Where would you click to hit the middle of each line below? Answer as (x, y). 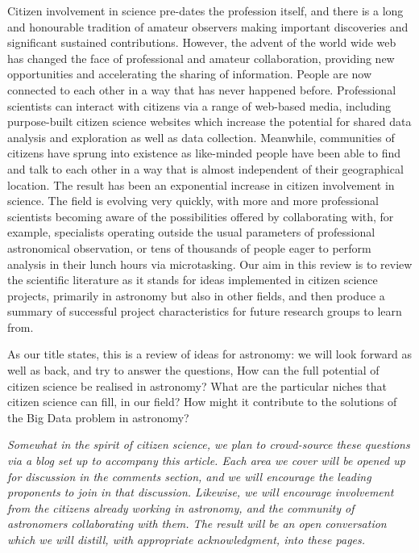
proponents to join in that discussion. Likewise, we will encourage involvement (201, 492)
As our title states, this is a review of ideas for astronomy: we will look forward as (210, 354)
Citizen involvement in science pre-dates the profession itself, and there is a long (205, 10)
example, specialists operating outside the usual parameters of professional (191, 232)
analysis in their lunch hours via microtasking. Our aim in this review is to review (210, 264)
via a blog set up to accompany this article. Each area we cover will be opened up (206, 461)
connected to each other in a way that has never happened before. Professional (202, 89)
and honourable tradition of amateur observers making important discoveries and (208, 26)
